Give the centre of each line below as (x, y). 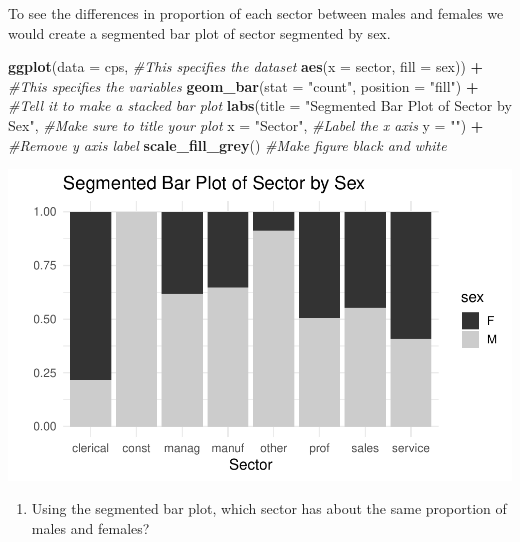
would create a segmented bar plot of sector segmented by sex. (199, 32)
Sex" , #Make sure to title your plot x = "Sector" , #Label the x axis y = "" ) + (246, 124)
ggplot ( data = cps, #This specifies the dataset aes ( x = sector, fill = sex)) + (246, 66)
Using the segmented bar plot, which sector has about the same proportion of (269, 508)
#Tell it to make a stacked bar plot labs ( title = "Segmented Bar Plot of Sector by (260, 105)
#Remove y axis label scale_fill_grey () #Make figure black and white (227, 144)
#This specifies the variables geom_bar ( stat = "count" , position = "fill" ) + (243, 85)
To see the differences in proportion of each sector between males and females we (256, 13)
